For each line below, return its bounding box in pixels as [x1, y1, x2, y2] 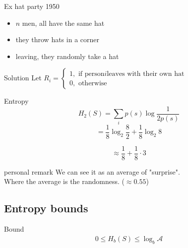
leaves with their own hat [107, 70, 185, 77]
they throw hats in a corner [15, 34, 99, 45]
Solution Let [4, 72, 42, 83]
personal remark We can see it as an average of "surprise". [4, 166, 180, 177]
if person [78, 70, 105, 77]
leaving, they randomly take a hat [15, 51, 119, 61]
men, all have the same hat [22, 17, 105, 28]
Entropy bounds [4, 200, 88, 216]
